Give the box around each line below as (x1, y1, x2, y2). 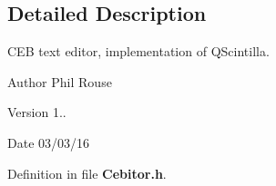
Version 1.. (7, 103, 66, 122)
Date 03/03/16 (7, 132, 90, 152)
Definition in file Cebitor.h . (7, 163, 167, 182)
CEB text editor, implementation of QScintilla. (7, 42, 270, 61)
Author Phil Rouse (7, 72, 112, 91)
